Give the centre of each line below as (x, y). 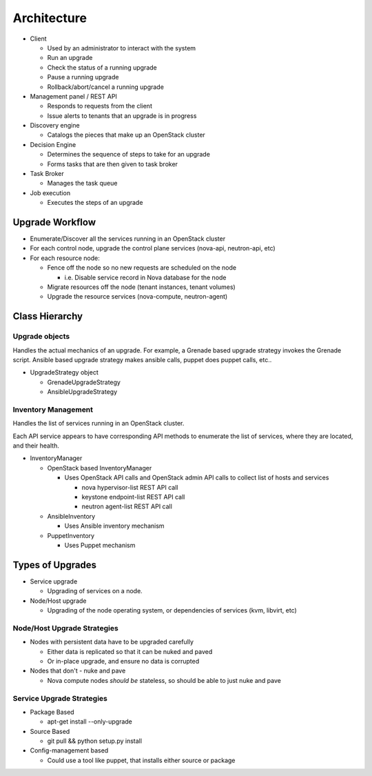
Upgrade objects (41, 337)
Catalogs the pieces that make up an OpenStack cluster (126, 135)
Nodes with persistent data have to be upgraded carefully (112, 642)
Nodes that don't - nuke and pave (78, 671)
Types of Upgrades (54, 565)
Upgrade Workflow (54, 222)
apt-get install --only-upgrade (90, 722)
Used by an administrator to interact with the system (122, 48)
